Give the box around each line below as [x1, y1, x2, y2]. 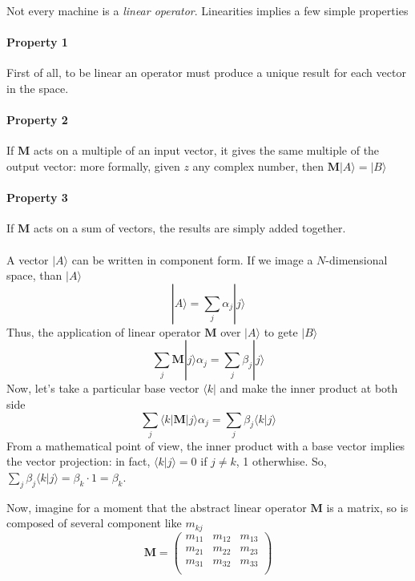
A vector [6, 251, 49, 268]
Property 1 [6, 34, 68, 50]
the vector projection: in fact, [6, 453, 151, 470]
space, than [6, 267, 62, 284]
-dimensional [325, 251, 388, 268]
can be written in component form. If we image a [71, 251, 313, 268]
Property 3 [6, 189, 68, 206]
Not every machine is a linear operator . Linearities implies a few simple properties [6, 2, 409, 18]
